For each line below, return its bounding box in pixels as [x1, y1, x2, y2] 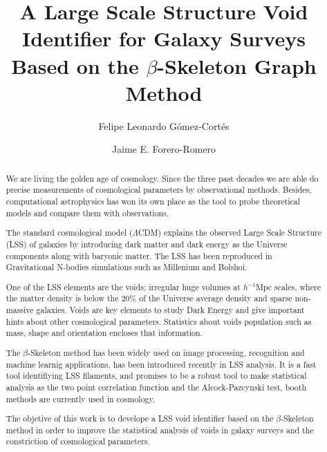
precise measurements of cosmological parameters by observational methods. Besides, [6, 184, 312, 196]
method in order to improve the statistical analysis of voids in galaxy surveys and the [6, 424, 314, 435]
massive [6, 304, 34, 316]
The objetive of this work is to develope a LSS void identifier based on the [6, 413, 274, 424]
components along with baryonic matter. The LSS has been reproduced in [6, 249, 272, 261]
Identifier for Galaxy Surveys [22, 24, 306, 53]
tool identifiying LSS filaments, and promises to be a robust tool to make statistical [6, 370, 307, 382]
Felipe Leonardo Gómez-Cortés [98, 118, 230, 133]
